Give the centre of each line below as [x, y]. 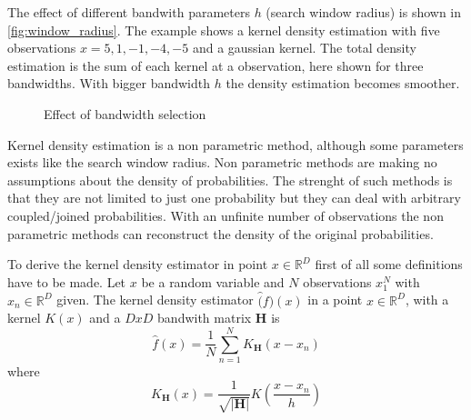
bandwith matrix [205, 318]
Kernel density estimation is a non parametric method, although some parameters [235, 144]
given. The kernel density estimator [155, 300]
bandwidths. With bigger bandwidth [109, 83]
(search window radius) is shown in [364, 12]
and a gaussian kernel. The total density [304, 48]
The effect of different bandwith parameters [129, 12]
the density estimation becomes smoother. [343, 83]
